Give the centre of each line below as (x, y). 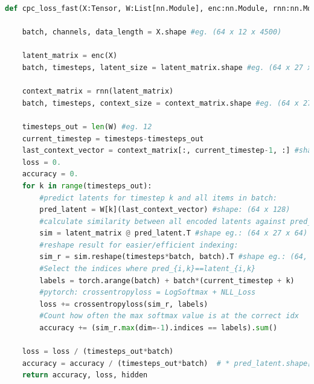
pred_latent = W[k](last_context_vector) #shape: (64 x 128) (165, 210)
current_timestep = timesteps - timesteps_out (113, 139)
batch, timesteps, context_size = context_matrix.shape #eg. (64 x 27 (167, 103)
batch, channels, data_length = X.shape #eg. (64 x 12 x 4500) (152, 32)
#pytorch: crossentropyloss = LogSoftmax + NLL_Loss (148, 293)
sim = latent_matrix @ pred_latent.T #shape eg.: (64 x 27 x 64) (174, 233)
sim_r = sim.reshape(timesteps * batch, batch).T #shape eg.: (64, (174, 257)
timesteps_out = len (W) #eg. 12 (87, 126)
